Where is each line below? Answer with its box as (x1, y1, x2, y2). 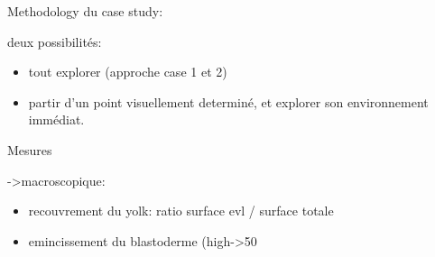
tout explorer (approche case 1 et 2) (28, 62, 227, 81)
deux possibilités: (7, 32, 102, 50)
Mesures (7, 140, 52, 159)
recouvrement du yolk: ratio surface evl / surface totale (28, 201, 334, 220)
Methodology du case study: (7, 2, 163, 20)
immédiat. (28, 110, 85, 129)
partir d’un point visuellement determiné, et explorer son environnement (28, 92, 429, 111)
